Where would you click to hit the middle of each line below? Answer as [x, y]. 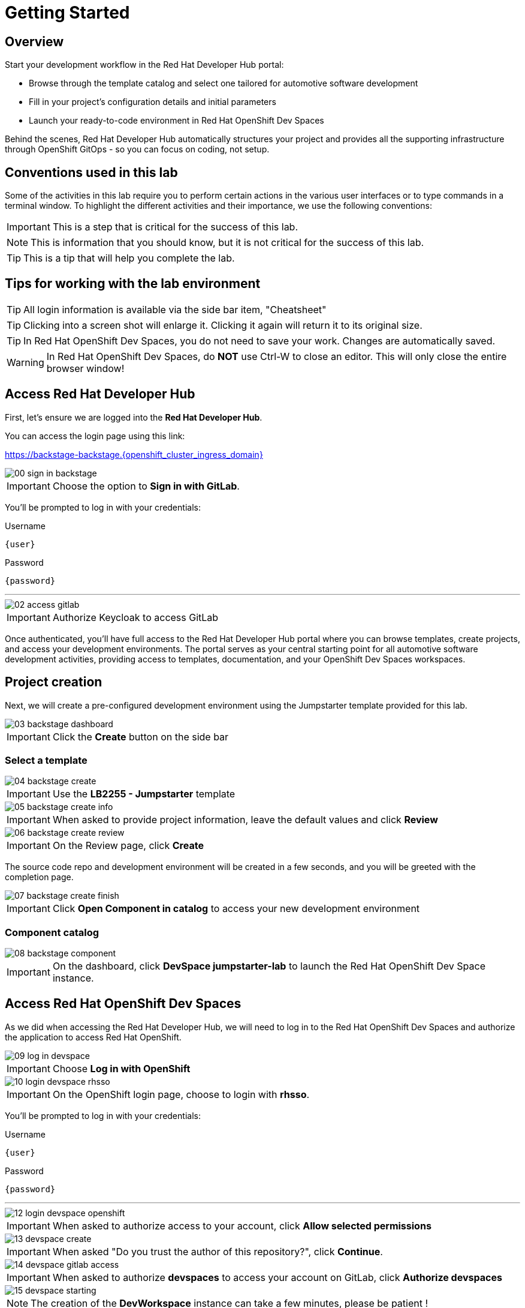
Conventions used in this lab [91, 172]
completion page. [39, 877]
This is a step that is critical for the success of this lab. [175, 227]
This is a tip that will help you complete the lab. [129, 258]
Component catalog [52, 932]
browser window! [85, 368]
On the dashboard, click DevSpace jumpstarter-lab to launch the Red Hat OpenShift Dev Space [269, 966]
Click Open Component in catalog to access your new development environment [236, 909]
